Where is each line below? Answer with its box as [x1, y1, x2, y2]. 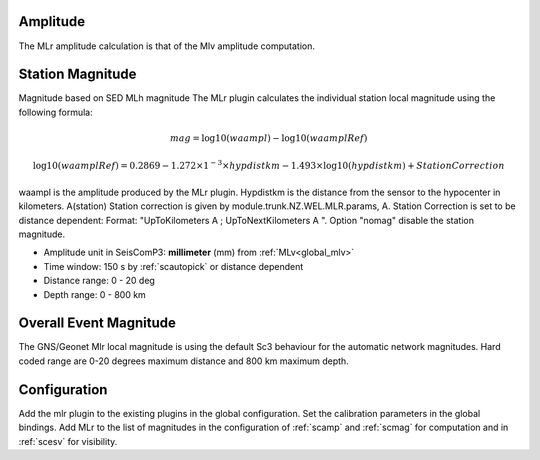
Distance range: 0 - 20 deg [43, 275, 155, 287]
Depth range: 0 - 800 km [43, 288, 147, 300]
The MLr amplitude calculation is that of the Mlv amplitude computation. [18, 40, 315, 52]
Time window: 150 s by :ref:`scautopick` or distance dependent [43, 260, 304, 272]
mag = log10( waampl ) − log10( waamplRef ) [170, 133, 368, 144]
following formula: [18, 106, 94, 118]
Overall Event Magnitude [18, 315, 177, 332]
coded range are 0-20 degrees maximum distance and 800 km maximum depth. [18, 355, 349, 367]
